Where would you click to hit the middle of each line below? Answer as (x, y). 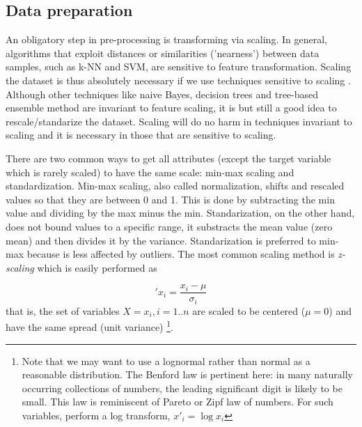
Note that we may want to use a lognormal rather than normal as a (166, 360)
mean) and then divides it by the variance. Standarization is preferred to (161, 240)
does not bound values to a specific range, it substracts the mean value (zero (169, 226)
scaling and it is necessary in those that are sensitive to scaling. (141, 135)
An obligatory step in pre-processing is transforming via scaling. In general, (166, 39)
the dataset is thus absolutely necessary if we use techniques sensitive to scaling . (178, 80)
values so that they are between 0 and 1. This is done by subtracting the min (170, 199)
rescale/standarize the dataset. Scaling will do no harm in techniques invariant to (179, 121)
